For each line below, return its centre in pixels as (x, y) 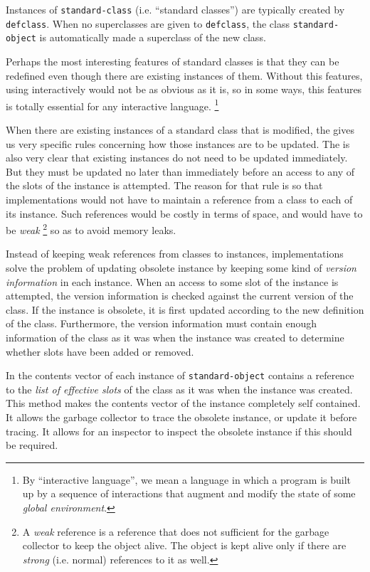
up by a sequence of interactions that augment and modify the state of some (189, 493)
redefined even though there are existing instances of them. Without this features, (184, 75)
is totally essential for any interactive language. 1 (112, 105)
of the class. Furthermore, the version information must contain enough (162, 323)
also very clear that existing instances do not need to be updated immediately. (177, 158)
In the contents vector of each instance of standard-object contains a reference (180, 375)
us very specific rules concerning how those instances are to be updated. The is (178, 143)
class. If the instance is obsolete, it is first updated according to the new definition (185, 309)
